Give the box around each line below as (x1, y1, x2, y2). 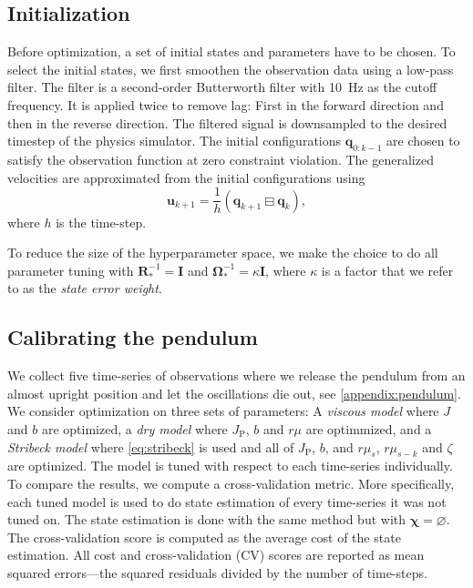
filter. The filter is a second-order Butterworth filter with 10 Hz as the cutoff (7, 77, 437, 96)
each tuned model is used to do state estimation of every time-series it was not (7, 492, 447, 511)
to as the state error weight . (7, 279, 162, 298)
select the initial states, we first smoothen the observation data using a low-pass (7, 59, 454, 78)
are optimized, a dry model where (41, 419, 228, 438)
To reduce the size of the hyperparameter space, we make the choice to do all (7, 243, 438, 262)
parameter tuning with (7, 260, 134, 279)
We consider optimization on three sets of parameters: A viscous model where (7, 401, 439, 421)
